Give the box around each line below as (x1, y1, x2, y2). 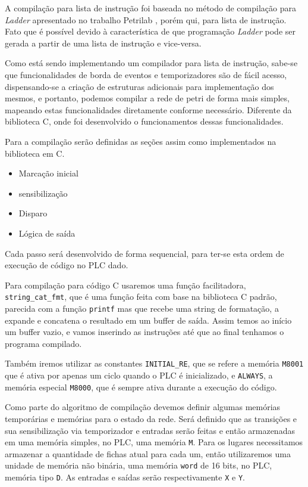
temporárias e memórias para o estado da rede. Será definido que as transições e (5, 412, 297, 424)
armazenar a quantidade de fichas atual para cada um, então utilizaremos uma (5, 447, 291, 460)
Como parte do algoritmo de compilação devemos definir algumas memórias (5, 401, 281, 413)
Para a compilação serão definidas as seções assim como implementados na (5, 135, 276, 147)
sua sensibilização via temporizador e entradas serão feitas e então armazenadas (5, 424, 295, 436)
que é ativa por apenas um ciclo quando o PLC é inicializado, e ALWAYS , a (5, 369, 273, 381)
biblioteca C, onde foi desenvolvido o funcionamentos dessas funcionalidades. (5, 115, 284, 128)
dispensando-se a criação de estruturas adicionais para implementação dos (5, 80, 274, 92)
